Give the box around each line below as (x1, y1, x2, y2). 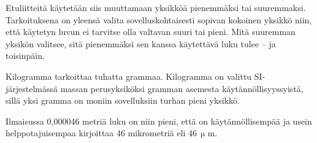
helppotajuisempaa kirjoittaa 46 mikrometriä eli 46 (6, 126, 197, 139)
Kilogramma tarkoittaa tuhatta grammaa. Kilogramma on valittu (6, 69, 252, 82)
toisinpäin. (6, 49, 45, 62)
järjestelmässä (6, 82, 58, 95)
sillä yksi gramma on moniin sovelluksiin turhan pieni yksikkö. (6, 94, 240, 107)
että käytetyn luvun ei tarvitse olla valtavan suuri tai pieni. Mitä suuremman (6, 25, 296, 38)
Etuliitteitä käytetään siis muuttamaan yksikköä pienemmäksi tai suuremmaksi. (6, 1, 306, 14)
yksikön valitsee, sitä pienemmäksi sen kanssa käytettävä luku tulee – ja (6, 37, 276, 50)
